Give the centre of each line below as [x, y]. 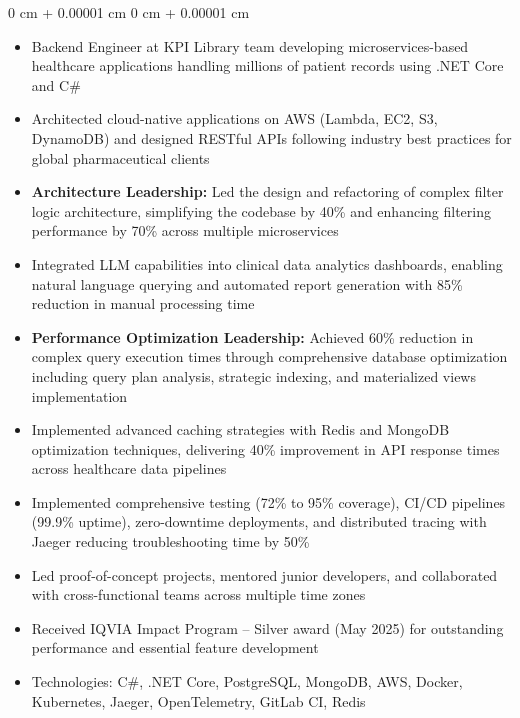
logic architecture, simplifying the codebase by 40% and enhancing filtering [261, 210]
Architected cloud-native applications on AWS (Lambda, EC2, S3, [234, 118]
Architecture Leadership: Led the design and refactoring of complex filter [267, 191]
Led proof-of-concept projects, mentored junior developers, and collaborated [264, 574]
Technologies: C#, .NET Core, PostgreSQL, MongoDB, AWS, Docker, [247, 681]
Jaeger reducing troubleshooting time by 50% [170, 541]
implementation [79, 395]
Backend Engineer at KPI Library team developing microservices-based [250, 45]
